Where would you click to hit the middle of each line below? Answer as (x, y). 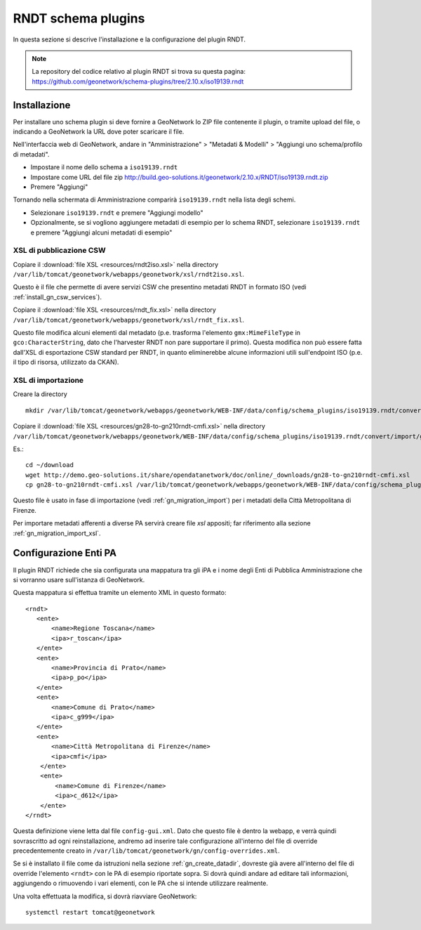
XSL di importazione (48, 380)
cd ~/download (49, 465)
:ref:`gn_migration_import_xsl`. (57, 533)
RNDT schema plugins (79, 18)
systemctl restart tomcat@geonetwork (91, 912)
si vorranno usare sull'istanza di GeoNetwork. (79, 579)
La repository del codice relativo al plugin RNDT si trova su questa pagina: (139, 72)
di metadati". (31, 154)
